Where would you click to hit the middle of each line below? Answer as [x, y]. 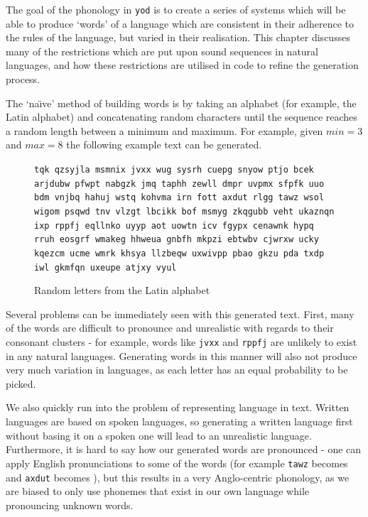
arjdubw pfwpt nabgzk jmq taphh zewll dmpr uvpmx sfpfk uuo [179, 184]
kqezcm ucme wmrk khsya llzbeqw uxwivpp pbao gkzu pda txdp [179, 253]
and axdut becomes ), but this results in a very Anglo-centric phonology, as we [178, 477]
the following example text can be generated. [164, 145]
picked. [21, 383]
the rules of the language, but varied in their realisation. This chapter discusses [178, 37]
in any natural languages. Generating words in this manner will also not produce [182, 355]
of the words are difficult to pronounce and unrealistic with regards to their [170, 328]
